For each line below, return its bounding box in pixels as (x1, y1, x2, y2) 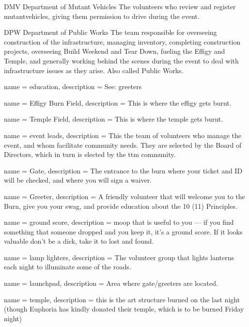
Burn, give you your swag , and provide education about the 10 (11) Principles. (4, 201, 237, 211)
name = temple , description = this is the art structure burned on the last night (4, 294, 240, 304)
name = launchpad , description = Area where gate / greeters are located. (4, 278, 218, 288)
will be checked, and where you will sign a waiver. (4, 175, 152, 185)
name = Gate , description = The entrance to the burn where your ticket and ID (4, 165, 243, 175)
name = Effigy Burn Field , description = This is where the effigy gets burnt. (4, 97, 232, 108)
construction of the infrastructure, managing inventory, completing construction (4, 36, 241, 47)
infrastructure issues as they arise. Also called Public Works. (4, 65, 184, 75)
